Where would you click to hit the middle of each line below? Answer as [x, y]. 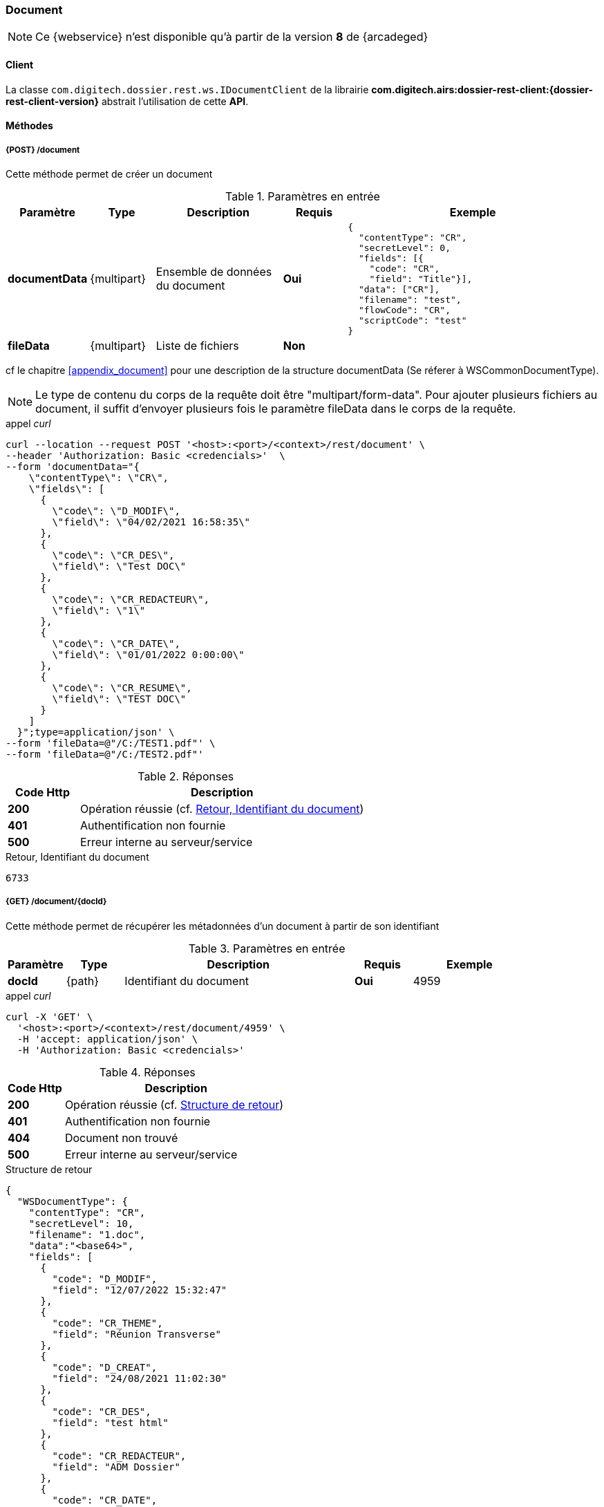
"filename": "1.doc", [87, 1234]
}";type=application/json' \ [96, 732]
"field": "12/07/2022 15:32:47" [140, 1290]
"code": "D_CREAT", [105, 1367]
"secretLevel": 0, [404, 247]
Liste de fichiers [197, 345]
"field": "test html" [111, 1422]
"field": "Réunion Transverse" [136, 1334]
